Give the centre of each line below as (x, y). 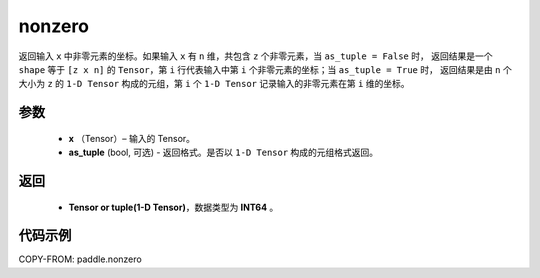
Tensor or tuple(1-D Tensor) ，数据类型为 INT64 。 (173, 207)
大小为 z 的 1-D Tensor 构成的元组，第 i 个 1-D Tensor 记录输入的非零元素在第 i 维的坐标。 (214, 84)
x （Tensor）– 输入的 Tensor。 (131, 138)
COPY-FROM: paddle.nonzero (80, 259)
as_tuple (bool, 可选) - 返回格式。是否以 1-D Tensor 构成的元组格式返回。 (223, 152)
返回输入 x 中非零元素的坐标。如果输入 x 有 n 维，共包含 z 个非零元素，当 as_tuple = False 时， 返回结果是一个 (255, 56)
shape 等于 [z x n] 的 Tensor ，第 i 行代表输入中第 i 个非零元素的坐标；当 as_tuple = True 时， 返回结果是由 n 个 (265, 69)
